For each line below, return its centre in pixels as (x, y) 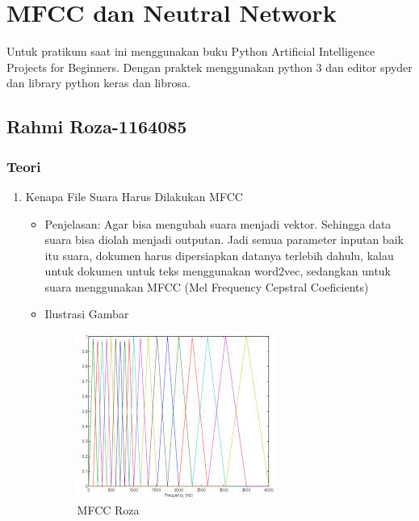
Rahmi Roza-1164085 (97, 126)
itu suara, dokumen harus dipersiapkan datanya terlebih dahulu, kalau (219, 255)
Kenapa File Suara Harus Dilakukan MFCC (134, 196)
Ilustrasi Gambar (87, 314)
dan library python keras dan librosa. (98, 83)
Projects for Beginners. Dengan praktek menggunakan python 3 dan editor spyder (209, 67)
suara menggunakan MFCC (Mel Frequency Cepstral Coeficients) (207, 286)
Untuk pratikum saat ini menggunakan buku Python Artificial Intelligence (191, 51)
